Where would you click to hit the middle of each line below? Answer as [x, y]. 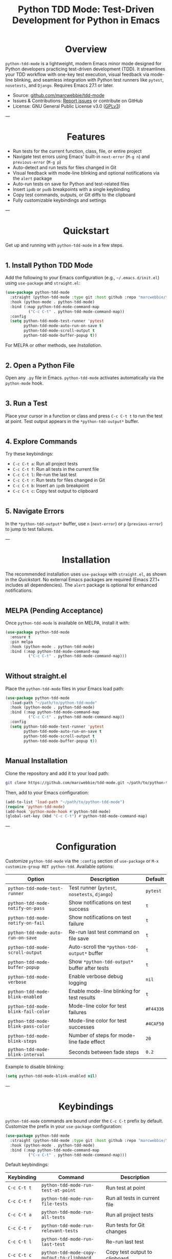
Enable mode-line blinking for [105, 991]
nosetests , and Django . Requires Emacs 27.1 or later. [60, 85]
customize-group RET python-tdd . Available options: [60, 867]
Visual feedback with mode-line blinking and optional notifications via [86, 173]
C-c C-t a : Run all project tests [45, 464]
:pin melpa [21, 642]
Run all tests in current [133, 1198]
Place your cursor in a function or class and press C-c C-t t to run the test [84, 416]
